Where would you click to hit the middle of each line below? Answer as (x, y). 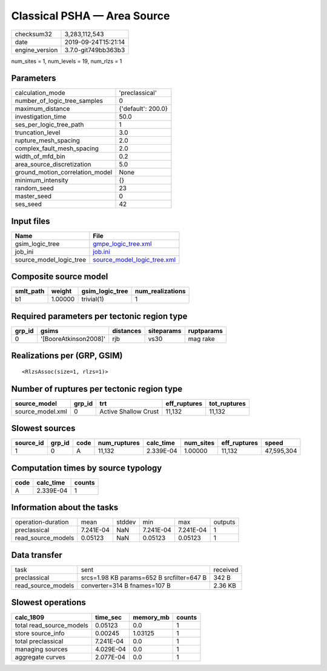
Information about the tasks (65, 508)
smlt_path (30, 291)
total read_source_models (52, 625)
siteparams (165, 331)
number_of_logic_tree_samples (59, 101)
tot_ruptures (228, 403)
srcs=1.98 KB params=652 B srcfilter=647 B (144, 577)
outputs (224, 522)
